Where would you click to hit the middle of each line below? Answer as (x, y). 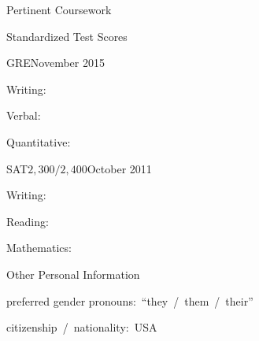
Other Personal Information (73, 274)
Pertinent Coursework (59, 9)
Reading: (28, 221)
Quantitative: (39, 141)
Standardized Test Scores (67, 36)
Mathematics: (39, 248)
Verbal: (24, 115)
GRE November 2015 (55, 63)
